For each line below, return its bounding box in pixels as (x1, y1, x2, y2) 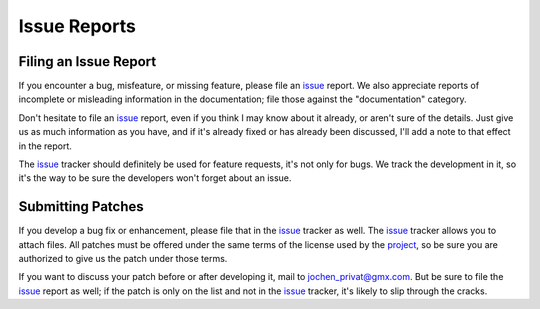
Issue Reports (18, 15, 137, 37)
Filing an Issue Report (18, 53, 157, 70)
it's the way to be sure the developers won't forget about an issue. (18, 172, 292, 184)
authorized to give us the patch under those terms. (18, 253, 228, 265)
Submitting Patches (18, 198, 144, 215)
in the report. (18, 140, 72, 152)
